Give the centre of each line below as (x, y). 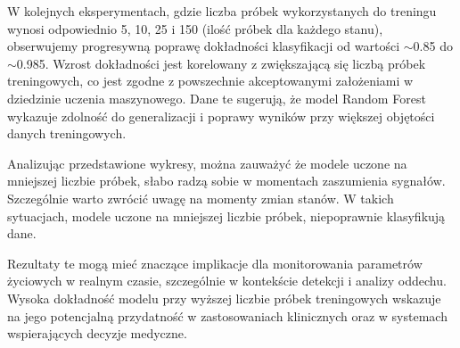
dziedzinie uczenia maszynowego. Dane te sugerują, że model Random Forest (217, 98)
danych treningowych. (67, 133)
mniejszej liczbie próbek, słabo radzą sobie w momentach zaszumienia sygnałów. (226, 181)
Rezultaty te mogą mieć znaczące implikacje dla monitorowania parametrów (215, 263)
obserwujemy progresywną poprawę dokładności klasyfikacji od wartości (204, 46)
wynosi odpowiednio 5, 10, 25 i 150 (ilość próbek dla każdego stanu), (195, 28)
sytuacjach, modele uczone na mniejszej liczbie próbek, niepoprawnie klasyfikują (226, 215)
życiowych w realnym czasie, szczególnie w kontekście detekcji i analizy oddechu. (227, 281)
